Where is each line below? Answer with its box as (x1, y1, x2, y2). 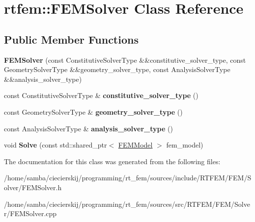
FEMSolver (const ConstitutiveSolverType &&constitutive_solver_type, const (4, 54, 246, 65)
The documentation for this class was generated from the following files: (4, 156, 221, 166)
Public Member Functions (4, 31, 139, 47)
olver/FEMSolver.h (4, 182, 62, 192)
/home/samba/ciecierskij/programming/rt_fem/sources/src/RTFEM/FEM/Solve (4, 198, 250, 209)
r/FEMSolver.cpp (4, 208, 57, 219)
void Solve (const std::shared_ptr (4, 140, 107, 150)
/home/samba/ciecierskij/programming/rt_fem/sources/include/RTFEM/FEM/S (4, 173, 252, 183)
